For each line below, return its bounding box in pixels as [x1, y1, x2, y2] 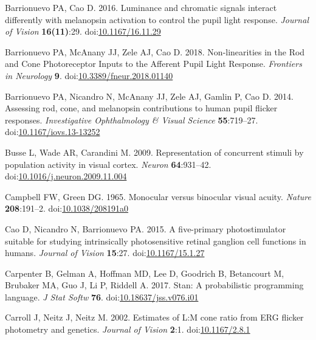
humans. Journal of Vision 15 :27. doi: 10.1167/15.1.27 [5, 246, 205, 259]
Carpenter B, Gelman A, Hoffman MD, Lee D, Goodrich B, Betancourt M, [5, 266, 284, 279]
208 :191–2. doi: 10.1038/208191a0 [5, 202, 129, 215]
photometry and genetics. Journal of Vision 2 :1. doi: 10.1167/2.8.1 [5, 323, 250, 336]
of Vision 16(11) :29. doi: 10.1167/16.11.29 [5, 25, 161, 38]
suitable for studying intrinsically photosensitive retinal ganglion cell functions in [5, 234, 306, 247]
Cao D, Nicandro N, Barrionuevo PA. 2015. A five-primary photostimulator [5, 222, 286, 235]
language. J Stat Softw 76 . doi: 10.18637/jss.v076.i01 [5, 290, 199, 303]
